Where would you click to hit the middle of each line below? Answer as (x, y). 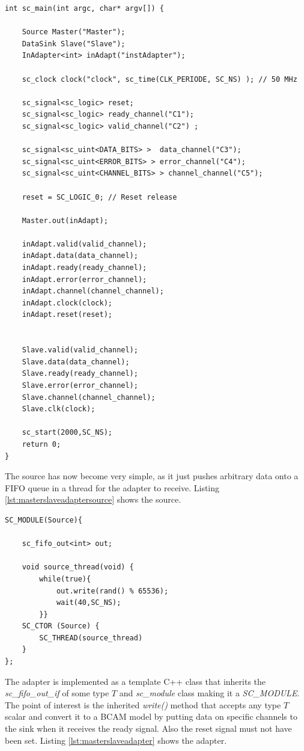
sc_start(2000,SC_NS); (67, 433)
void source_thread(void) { (78, 567)
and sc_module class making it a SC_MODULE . (209, 693)
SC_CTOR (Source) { (61, 626)
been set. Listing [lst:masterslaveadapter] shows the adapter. (116, 740)
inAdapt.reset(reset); (67, 315)
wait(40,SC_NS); (89, 603)
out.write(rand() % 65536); (112, 591)
